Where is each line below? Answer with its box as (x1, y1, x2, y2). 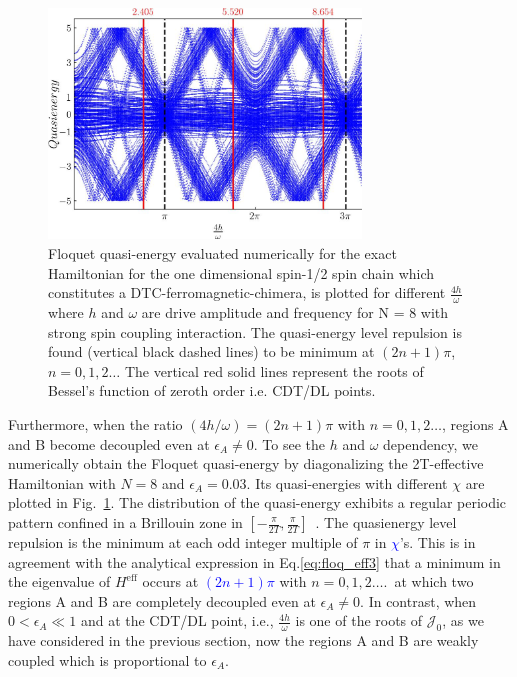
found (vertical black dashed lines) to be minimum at (48, 341, 375, 362)
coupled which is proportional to (8, 649, 207, 670)
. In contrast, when (360, 590, 477, 611)
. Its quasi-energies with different (246, 472, 448, 493)
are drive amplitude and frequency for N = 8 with (141, 302, 449, 323)
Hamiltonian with (8, 472, 116, 493)
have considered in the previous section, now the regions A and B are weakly (8, 630, 479, 651)
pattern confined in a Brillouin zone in (8, 512, 243, 532)
